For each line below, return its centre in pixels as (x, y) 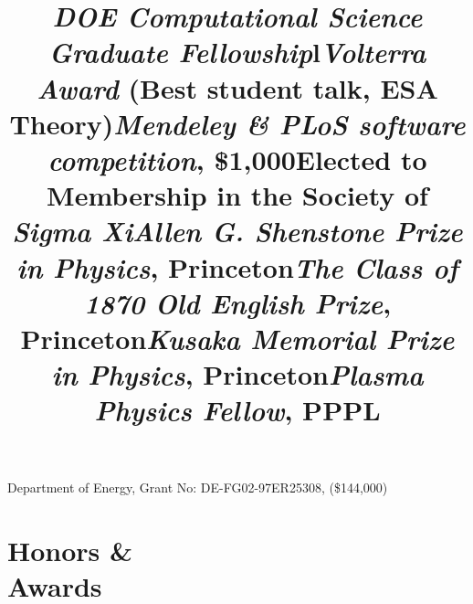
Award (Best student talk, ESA (237, 88)
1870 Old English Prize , (237, 302)
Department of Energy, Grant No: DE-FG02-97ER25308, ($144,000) (198, 487)
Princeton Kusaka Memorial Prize (237, 338)
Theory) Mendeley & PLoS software (237, 123)
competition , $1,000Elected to (237, 159)
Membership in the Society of (237, 195)
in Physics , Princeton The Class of (237, 267)
